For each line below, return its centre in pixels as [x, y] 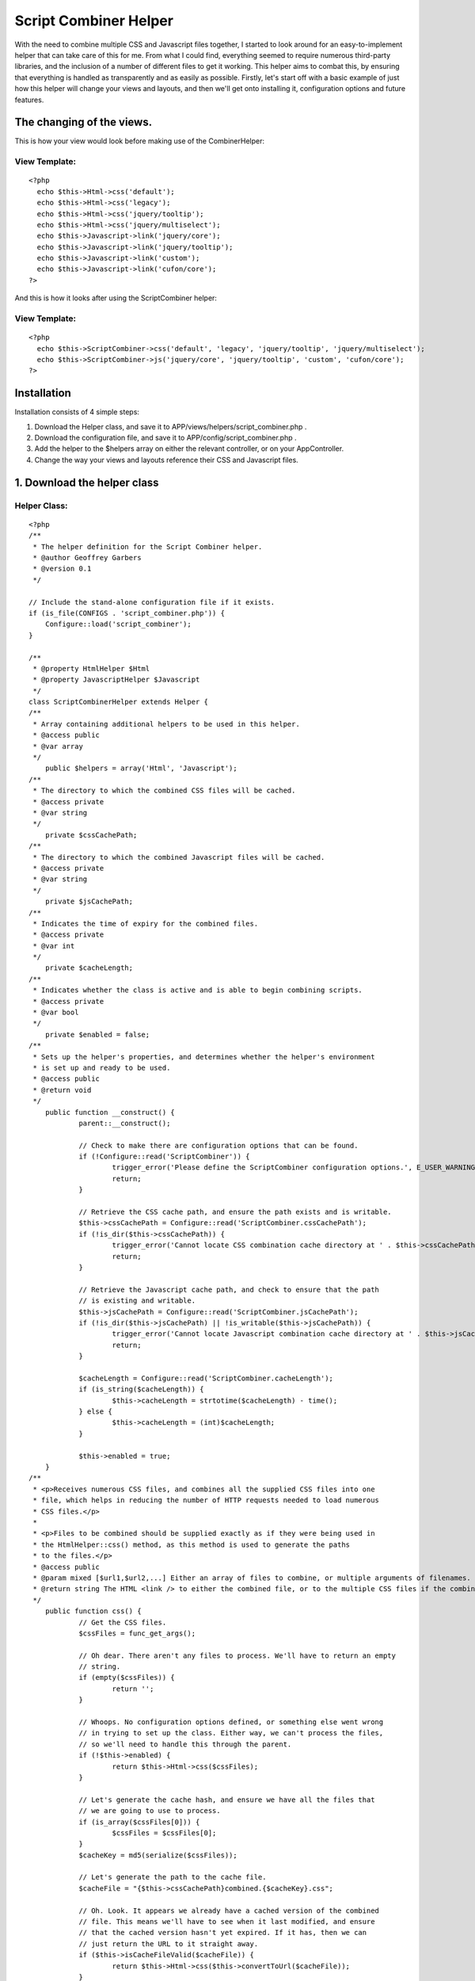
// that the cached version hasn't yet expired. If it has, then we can [223, 1933]
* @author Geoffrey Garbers [87, 557]
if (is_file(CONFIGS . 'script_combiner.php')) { [127, 613]
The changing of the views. [84, 122]
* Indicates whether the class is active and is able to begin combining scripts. [198, 990]
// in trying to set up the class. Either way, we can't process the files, [231, 1733]
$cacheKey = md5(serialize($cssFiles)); [158, 1855]
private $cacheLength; [89, 968]
